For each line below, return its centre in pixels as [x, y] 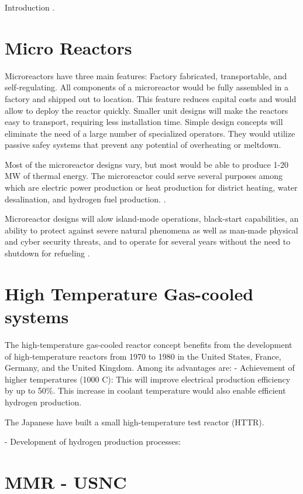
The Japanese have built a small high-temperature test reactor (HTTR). [135, 422]
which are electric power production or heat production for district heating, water [151, 187]
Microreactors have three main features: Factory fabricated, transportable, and [146, 75]
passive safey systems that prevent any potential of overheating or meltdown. [143, 145]
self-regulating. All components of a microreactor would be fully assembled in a [147, 87]
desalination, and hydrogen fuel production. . [85, 199]
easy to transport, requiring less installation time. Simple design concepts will [144, 122]
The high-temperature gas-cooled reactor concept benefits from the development [149, 344]
